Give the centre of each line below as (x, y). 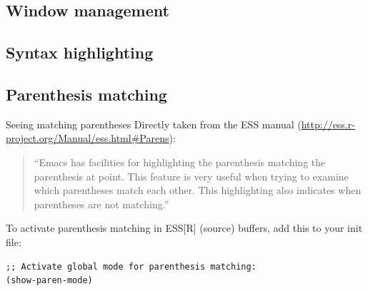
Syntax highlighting (80, 52)
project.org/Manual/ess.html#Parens (88, 138)
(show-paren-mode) (49, 281)
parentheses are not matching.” (101, 204)
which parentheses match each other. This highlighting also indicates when (198, 190)
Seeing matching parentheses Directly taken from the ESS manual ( (154, 124)
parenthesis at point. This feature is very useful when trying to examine (191, 176)
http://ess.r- (328, 124)
